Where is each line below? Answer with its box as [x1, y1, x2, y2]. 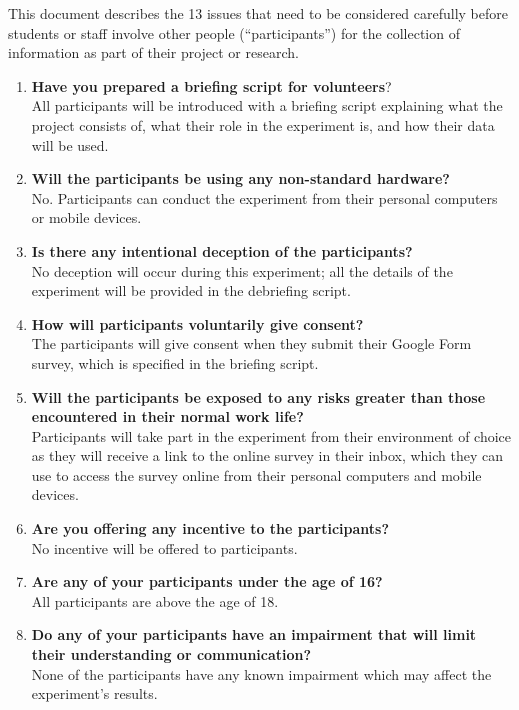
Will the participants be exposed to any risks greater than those [31, 386, 486, 407]
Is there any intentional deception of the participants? [31, 240, 413, 261]
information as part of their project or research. [8, 42, 299, 63]
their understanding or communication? [31, 644, 312, 665]
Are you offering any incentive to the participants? [31, 518, 390, 539]
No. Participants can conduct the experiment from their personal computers [31, 187, 498, 208]
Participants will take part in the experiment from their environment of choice [31, 425, 512, 446]
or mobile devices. [31, 207, 142, 228]
